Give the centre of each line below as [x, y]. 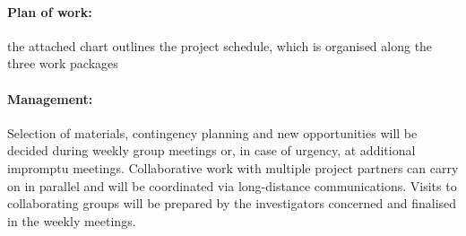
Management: [50, 98]
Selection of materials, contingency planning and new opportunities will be [212, 132]
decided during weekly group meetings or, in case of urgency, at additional [211, 150]
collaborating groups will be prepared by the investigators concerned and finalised [232, 203]
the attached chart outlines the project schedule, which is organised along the [220, 45]
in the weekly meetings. [72, 220]
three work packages [63, 63]
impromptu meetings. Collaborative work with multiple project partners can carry [233, 167]
